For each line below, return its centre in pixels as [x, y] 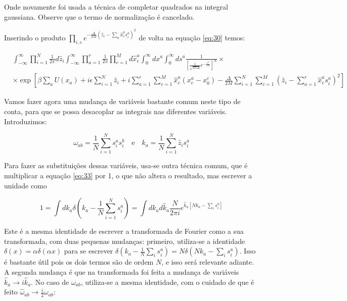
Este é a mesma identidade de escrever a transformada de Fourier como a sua [124, 231]
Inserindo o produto [35, 38]
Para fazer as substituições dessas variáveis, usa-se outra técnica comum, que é [126, 165]
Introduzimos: [26, 121]
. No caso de [50, 282]
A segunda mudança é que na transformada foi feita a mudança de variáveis [122, 271]
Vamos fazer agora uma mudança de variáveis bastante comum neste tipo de [122, 101]
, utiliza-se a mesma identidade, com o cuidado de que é [167, 282]
